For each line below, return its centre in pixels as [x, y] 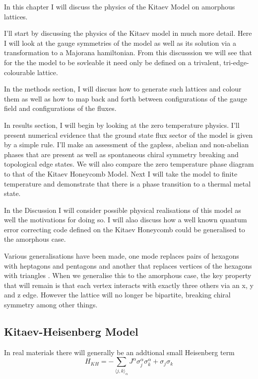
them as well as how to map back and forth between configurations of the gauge [126, 98]
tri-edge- [236, 62]
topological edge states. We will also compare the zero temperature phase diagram [129, 164]
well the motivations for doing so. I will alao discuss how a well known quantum [126, 220]
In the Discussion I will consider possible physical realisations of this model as [123, 210]
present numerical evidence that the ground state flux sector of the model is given [129, 135]
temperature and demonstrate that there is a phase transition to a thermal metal [128, 183]
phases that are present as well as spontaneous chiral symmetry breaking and [121, 154]
